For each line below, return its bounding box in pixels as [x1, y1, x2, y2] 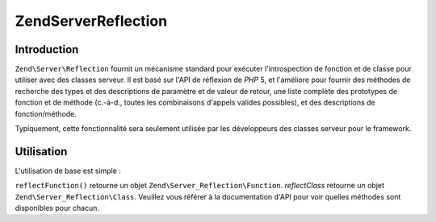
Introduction [15, 43, 79, 56]
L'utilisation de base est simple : [15, 166, 121, 175]
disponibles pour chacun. [15, 203, 100, 213]
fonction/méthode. [15, 109, 77, 118]
